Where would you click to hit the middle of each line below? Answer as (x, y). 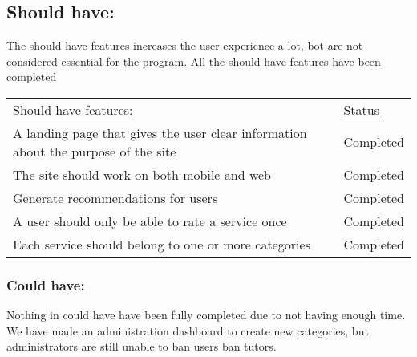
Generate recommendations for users (115, 197)
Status (361, 109)
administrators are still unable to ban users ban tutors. (142, 346)
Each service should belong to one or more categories (162, 244)
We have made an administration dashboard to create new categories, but (188, 330)
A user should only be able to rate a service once (150, 221)
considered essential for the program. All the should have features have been (194, 61)
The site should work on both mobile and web (142, 174)
